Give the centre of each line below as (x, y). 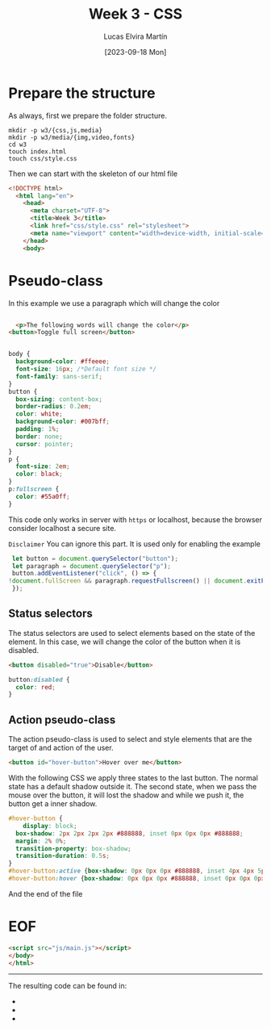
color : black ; (39, 474)
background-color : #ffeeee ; (63, 362)
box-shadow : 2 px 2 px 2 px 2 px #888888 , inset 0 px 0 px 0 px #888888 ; (129, 833)
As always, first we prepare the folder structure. (88, 115)
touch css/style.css (43, 158)
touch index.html (38, 151)
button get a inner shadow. (53, 803)
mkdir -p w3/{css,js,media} (56, 130)
